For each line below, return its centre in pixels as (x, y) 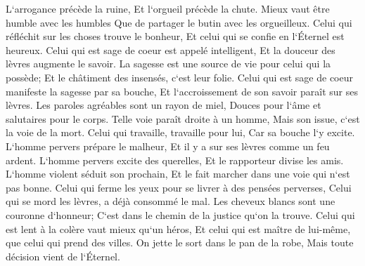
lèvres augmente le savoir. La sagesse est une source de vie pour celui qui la (168, 64)
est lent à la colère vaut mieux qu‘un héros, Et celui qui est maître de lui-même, (178, 228)
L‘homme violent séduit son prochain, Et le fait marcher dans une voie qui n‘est (178, 174)
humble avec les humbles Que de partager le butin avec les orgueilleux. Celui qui (179, 22)
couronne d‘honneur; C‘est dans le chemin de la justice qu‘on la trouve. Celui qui (180, 214)
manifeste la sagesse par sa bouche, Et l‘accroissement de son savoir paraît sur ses (182, 91)
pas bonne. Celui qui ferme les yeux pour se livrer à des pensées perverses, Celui (179, 187)
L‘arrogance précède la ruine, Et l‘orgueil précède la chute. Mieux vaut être (168, 8)
